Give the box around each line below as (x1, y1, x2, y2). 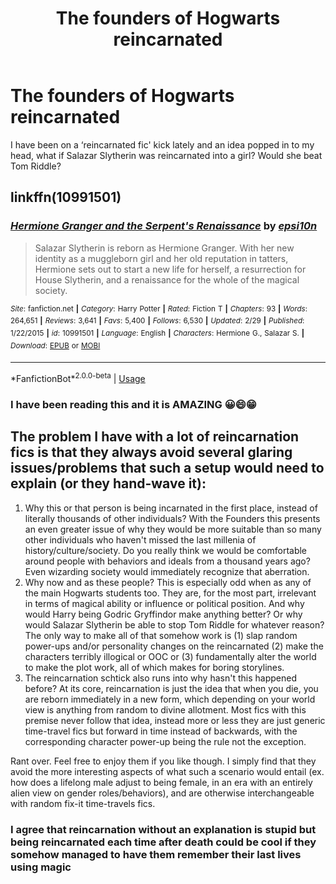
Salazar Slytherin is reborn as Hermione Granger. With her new (34, 242, 295, 254)
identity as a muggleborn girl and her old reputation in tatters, (34, 252, 289, 264)
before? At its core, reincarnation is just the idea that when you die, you (24, 682, 319, 694)
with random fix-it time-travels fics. (10, 797, 156, 809)
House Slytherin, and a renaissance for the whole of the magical (34, 273, 300, 286)
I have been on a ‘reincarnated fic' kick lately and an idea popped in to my (10, 138, 315, 151)
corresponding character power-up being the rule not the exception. (24, 735, 307, 747)
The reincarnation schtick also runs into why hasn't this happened (24, 672, 297, 684)
